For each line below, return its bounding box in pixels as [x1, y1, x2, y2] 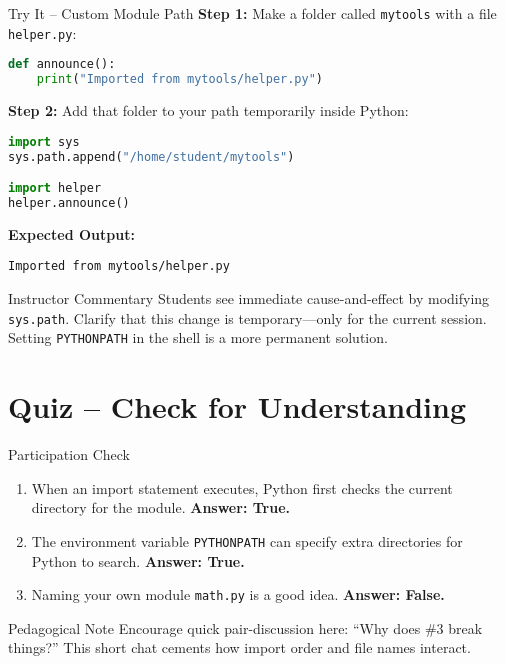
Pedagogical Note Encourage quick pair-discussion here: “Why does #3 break [8, 617, 483, 638]
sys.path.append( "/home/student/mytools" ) [8, 149, 295, 164]
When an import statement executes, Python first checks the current [31, 477, 453, 498]
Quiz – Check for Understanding [8, 386, 467, 427]
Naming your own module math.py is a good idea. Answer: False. [31, 584, 445, 605]
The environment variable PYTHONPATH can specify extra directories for [31, 530, 463, 551]
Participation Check [8, 444, 130, 465]
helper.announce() [8, 195, 130, 210]
